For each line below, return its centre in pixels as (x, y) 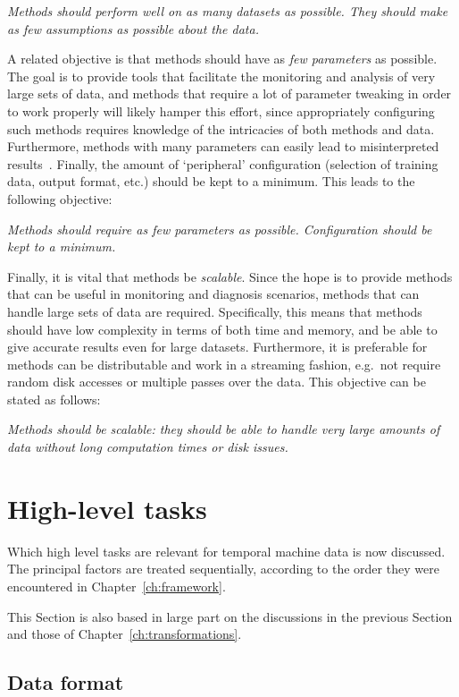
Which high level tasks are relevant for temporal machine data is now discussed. (226, 551)
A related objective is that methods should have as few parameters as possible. (222, 59)
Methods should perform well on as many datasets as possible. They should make (228, 11)
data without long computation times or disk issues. (148, 447)
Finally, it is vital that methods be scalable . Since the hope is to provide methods (230, 276)
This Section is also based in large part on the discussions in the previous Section (230, 616)
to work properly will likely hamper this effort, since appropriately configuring (221, 110)
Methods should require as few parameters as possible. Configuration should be (220, 229)
